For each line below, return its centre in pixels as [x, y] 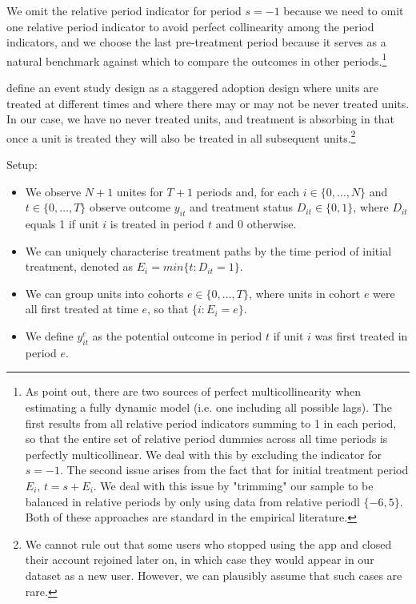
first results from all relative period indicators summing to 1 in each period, [211, 423]
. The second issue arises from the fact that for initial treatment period [234, 470]
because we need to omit [344, 10]
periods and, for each [248, 191]
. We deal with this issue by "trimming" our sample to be [233, 485]
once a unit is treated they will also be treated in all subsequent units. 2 [181, 136]
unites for [140, 191]
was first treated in [361, 336]
